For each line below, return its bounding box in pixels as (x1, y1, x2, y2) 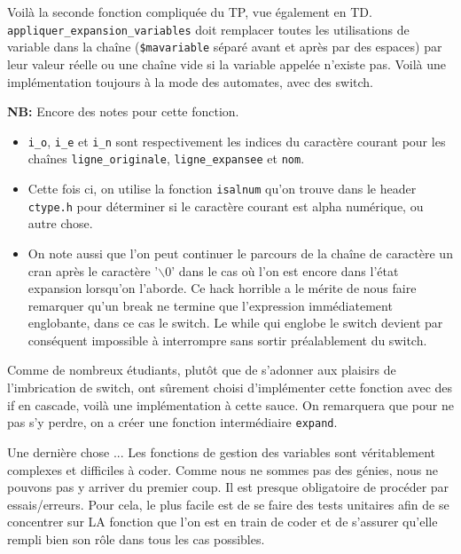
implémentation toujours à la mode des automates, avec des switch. (7, 72, 373, 91)
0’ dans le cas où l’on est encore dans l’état (165, 261, 399, 280)
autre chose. (27, 214, 93, 233)
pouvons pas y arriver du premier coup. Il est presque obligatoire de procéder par (7, 478, 449, 496)
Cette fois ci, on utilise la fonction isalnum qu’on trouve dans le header (27, 179, 417, 197)
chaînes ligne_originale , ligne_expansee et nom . (27, 149, 305, 168)
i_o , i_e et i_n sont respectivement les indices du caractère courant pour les (27, 131, 446, 150)
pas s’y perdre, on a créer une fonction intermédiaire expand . (7, 413, 338, 431)
